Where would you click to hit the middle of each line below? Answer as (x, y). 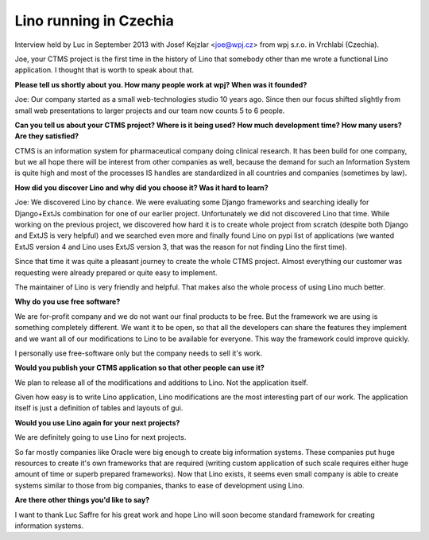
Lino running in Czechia (94, 21)
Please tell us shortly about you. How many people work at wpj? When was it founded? (161, 84)
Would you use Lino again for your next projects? (97, 422)
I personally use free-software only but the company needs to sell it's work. (138, 353)
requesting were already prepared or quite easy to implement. (116, 272)
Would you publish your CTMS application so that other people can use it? (140, 368)
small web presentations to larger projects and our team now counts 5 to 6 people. (150, 111)
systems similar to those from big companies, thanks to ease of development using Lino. (160, 485)
